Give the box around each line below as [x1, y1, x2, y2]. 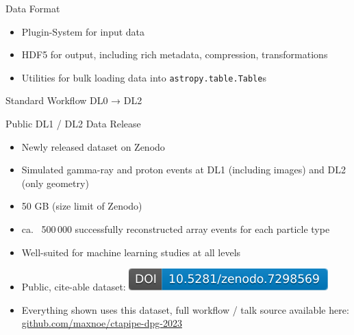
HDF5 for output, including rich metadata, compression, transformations [21, 47, 328, 62]
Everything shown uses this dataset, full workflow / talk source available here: [21, 302, 349, 317]
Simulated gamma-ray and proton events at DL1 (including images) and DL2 [21, 162, 346, 177]
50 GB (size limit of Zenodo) [21, 199, 142, 213]
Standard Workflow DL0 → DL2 [5, 93, 142, 108]
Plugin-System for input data [21, 24, 145, 38]
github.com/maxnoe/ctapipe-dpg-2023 [21, 316, 182, 330]
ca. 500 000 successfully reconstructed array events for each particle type [21, 222, 330, 236]
